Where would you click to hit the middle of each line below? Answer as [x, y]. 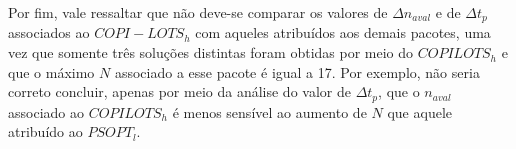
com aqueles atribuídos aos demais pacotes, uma [343, 32]
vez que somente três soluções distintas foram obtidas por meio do [211, 52]
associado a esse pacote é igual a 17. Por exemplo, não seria [297, 71]
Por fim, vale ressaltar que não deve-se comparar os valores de [198, 12]
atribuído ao [45, 131]
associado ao [46, 111]
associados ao [49, 32]
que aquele [419, 111]
